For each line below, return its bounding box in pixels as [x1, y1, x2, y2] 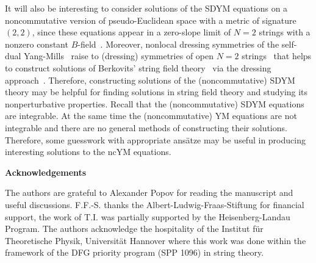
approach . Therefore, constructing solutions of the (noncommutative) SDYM [5, 73, 295, 86]
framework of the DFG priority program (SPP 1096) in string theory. [5, 246, 264, 259]
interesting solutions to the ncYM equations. [5, 145, 171, 158]
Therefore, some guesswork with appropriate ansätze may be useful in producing [5, 133, 306, 146]
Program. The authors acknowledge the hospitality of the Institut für [5, 222, 264, 235]
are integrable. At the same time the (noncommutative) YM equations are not [5, 109, 297, 122]
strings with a [259, 26, 311, 38]
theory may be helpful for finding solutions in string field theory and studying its [5, 85, 308, 98]
